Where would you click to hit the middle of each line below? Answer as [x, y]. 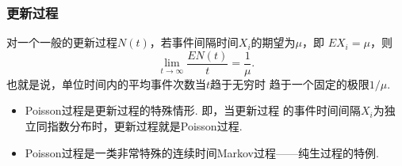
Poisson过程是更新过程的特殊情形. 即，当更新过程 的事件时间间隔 [193, 110]
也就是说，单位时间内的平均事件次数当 [106, 83]
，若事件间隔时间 [194, 42]
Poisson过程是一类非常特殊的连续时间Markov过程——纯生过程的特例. [202, 152]
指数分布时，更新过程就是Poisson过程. [145, 126]
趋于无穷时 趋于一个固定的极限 [290, 83]
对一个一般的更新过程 [62, 42]
